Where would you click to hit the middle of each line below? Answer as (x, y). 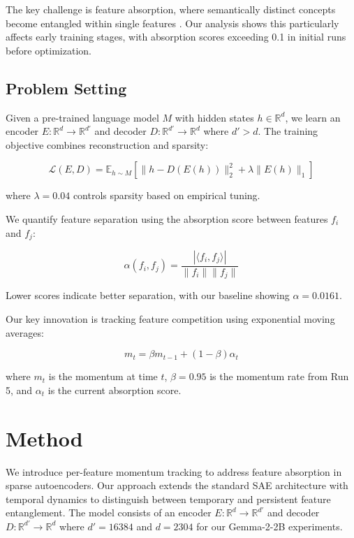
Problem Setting (66, 88)
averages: (25, 332)
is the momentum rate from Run (279, 376)
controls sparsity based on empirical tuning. (167, 195)
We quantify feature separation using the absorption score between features (167, 218)
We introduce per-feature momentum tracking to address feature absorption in (174, 471)
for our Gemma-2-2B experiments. (270, 526)
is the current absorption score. (115, 390)
